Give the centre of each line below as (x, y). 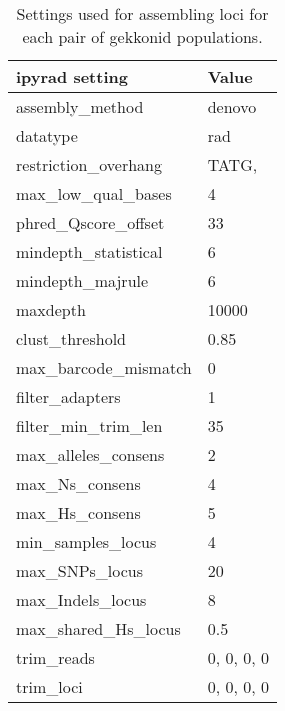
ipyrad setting (72, 76)
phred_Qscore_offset (90, 222)
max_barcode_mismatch (104, 367)
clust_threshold (71, 338)
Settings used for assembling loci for (142, 13)
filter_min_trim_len (89, 425)
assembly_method (80, 106)
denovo (232, 106)
